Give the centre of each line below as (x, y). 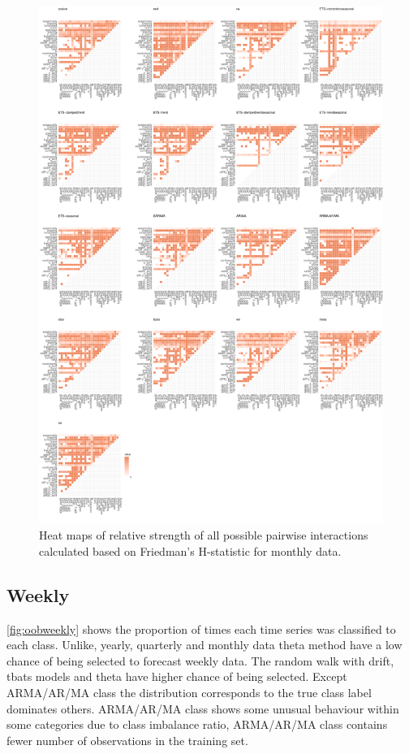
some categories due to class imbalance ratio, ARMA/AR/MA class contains (197, 724)
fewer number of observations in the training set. (127, 740)
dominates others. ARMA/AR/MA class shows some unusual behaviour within (203, 708)
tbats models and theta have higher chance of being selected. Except (177, 676)
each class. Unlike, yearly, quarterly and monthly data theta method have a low (204, 645)
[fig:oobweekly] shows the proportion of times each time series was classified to (201, 628)
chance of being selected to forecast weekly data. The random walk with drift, (200, 660)
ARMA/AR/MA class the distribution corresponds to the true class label (189, 692)
